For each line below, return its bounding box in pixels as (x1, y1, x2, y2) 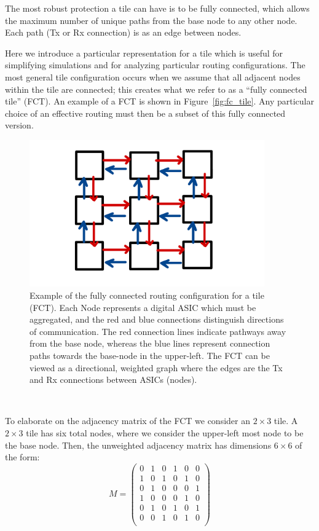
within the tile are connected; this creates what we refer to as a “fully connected (5, 82, 307, 95)
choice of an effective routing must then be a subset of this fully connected (5, 106, 286, 119)
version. (5, 119, 34, 132)
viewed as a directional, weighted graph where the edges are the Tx (30, 361, 283, 374)
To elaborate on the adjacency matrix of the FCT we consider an (5, 414, 250, 427)
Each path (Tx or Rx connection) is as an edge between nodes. (5, 26, 242, 39)
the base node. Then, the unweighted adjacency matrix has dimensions (5, 438, 272, 451)
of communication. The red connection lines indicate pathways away (30, 324, 286, 337)
